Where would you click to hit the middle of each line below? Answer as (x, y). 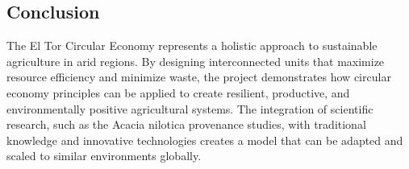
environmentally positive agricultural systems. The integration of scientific (190, 108)
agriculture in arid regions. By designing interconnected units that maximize (196, 61)
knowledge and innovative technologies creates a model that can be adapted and (205, 140)
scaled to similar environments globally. (104, 156)
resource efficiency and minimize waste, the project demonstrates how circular (199, 77)
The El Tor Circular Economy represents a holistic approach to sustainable (192, 45)
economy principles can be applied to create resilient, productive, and (178, 92)
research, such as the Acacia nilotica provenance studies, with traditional (186, 124)
